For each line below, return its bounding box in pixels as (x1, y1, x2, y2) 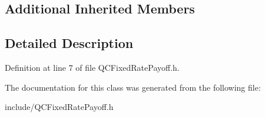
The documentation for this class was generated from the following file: (5, 81, 261, 93)
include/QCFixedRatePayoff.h (5, 101, 114, 113)
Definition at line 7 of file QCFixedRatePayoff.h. (5, 61, 180, 73)
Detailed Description (5, 34, 134, 52)
